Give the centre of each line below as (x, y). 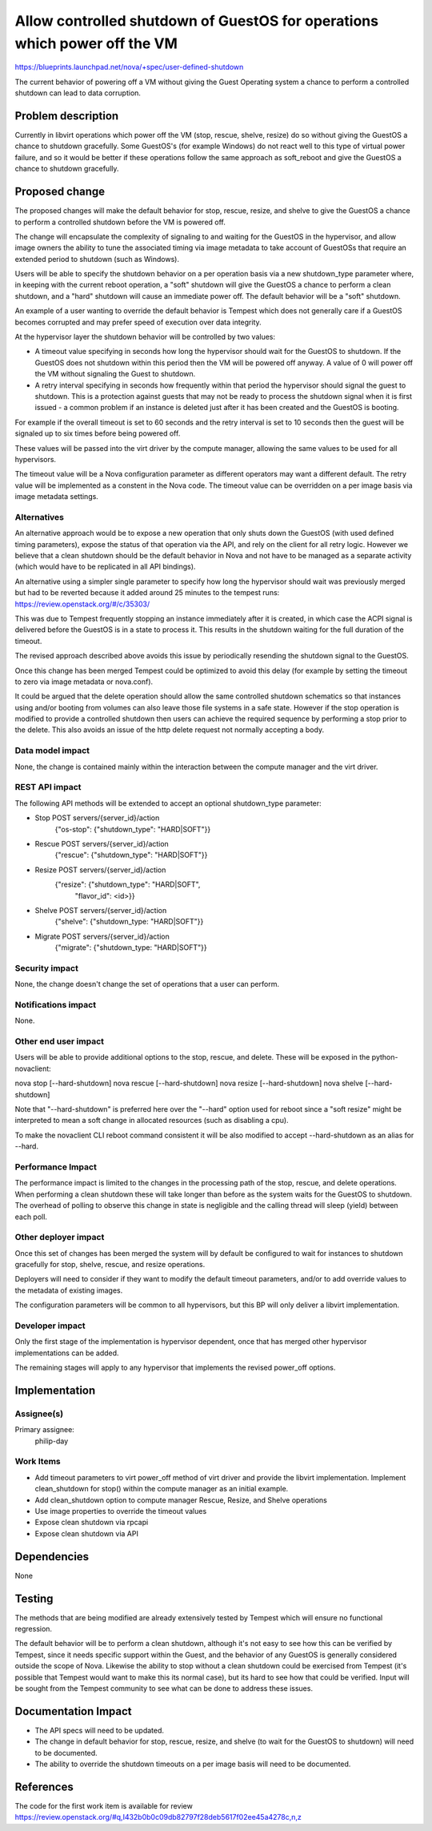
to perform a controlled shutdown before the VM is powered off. (120, 222)
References (44, 1787)
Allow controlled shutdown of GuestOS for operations (197, 21)
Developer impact (50, 1326)
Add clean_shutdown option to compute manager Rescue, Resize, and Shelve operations (181, 1500)
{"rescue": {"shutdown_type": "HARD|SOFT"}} (131, 855)
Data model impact (52, 751)
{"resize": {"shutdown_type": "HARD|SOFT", (128, 884)
